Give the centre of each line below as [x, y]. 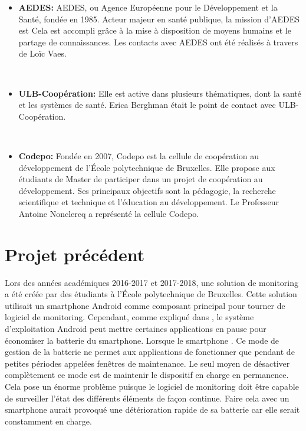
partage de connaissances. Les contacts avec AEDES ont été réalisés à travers [158, 42]
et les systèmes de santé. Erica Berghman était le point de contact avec [147, 105]
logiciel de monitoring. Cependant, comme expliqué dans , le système [129, 317]
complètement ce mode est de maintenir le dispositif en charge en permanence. [147, 375]
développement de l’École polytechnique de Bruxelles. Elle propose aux [147, 167]
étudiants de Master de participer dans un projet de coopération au [141, 179]
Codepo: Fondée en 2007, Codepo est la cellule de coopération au [139, 155]
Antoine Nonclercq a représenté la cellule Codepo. [109, 213]
